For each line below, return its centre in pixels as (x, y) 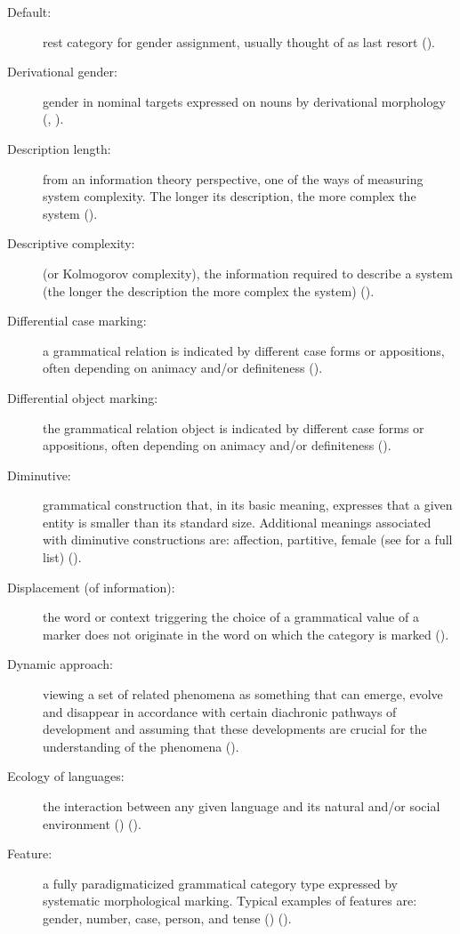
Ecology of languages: (66, 776)
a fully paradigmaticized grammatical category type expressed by (220, 883)
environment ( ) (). (92, 823)
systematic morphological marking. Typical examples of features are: (230, 901)
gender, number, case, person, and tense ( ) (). (167, 918)
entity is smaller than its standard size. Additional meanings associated (237, 522)
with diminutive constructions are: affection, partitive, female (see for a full (248, 539)
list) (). (62, 557)
